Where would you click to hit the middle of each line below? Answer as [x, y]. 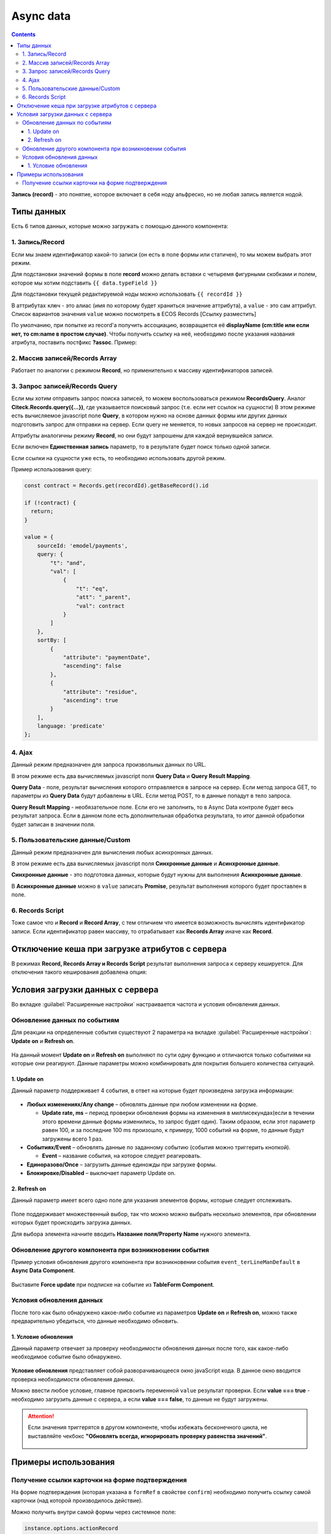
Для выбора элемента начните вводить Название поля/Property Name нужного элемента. [131, 1234]
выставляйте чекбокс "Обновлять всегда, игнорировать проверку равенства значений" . [147, 1436]
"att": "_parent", [103, 597]
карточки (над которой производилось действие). [77, 1501]
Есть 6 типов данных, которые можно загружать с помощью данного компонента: [120, 226]
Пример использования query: [51, 469]
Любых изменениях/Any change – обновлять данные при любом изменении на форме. [142, 1104]
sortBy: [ [52, 640]
